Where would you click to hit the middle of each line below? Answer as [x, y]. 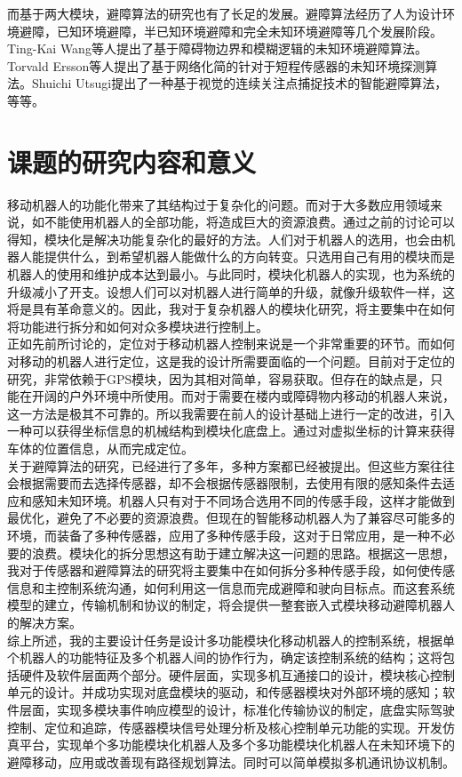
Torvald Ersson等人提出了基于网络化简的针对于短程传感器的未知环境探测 [216, 65]
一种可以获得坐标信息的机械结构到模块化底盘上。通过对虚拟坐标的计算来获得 [231, 431]
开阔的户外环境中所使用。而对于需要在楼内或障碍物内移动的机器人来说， [243, 396]
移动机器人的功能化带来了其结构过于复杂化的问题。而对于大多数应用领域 [219, 204]
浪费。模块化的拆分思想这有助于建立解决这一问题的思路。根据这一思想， [243, 553]
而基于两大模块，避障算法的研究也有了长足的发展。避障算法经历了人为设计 [225, 13]
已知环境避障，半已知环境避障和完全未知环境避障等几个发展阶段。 [249, 31]
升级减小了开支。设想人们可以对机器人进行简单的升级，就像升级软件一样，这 [231, 291]
